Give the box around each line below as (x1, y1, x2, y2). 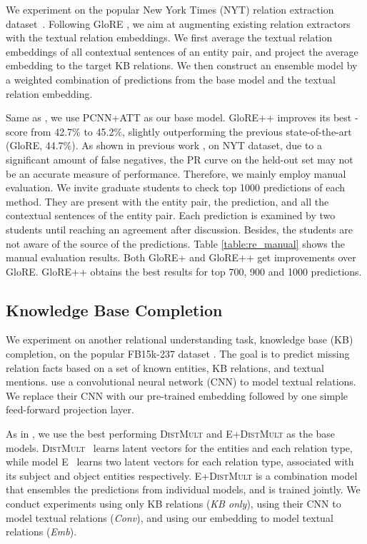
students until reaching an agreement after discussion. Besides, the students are (6, 221, 353, 236)
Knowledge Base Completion (6, 298, 223, 321)
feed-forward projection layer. (6, 402, 134, 417)
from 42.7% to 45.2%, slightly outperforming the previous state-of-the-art (31, 124, 352, 138)
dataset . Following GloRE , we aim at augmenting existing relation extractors (6, 16, 351, 31)
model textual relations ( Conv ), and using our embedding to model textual (6, 510, 333, 525)
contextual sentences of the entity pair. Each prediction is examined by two (6, 208, 336, 223)
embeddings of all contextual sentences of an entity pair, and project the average (6, 44, 358, 59)
